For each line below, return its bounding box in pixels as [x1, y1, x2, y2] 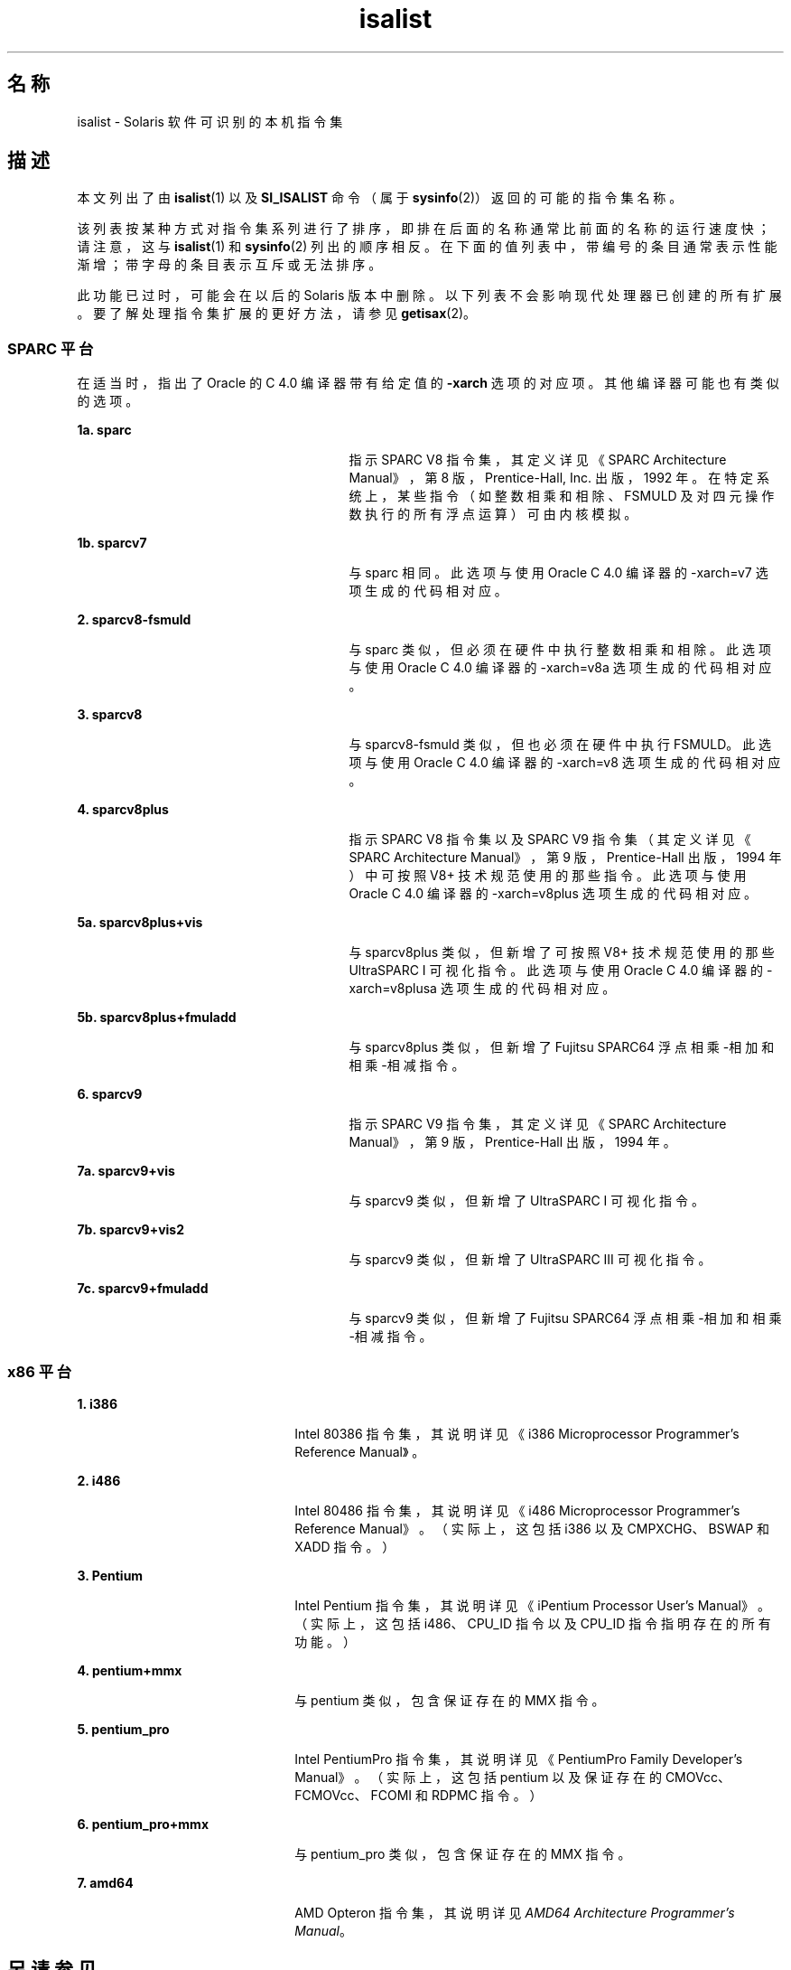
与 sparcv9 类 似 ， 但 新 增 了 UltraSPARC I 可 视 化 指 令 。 [349, 1193, 704, 1209]
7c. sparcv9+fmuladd [77, 1280, 209, 1297]
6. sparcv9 [77, 1086, 143, 1102]
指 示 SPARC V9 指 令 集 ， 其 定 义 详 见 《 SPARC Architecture [349, 1116, 727, 1132]
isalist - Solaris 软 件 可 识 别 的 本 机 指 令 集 [77, 113, 343, 129]
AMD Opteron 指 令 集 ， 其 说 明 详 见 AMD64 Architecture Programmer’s [294, 1904, 735, 1920]
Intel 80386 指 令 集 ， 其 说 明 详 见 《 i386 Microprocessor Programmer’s [294, 1425, 740, 1441]
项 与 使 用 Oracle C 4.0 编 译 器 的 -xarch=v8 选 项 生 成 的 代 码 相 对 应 [349, 755, 781, 771]
